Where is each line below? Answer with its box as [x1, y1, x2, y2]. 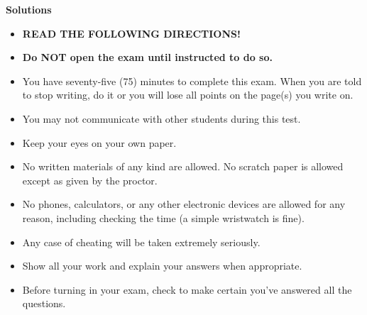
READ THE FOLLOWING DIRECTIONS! [22, 26, 241, 40]
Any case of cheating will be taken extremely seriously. [22, 234, 261, 249]
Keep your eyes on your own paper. [22, 135, 177, 150]
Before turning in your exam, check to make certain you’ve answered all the [22, 282, 352, 297]
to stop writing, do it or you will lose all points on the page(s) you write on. [22, 87, 354, 102]
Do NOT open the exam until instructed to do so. [22, 50, 273, 65]
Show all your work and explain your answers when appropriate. [22, 258, 302, 273]
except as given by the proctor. [22, 172, 158, 187]
